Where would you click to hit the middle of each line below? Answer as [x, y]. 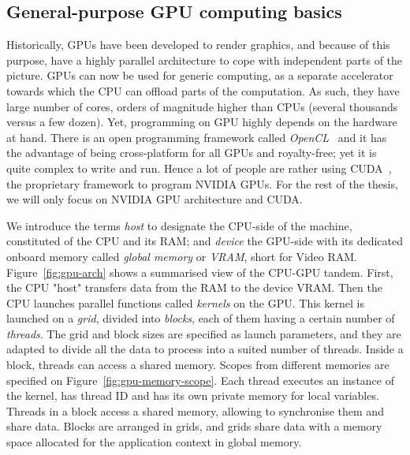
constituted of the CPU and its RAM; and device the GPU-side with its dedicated [205, 241]
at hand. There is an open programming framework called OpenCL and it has [197, 137]
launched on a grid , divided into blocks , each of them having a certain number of [201, 318]
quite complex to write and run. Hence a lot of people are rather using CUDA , [199, 168]
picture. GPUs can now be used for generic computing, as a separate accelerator [200, 75]
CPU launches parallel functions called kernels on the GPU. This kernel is [185, 302]
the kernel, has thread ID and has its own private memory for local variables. [193, 395]
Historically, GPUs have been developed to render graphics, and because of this [198, 45]
